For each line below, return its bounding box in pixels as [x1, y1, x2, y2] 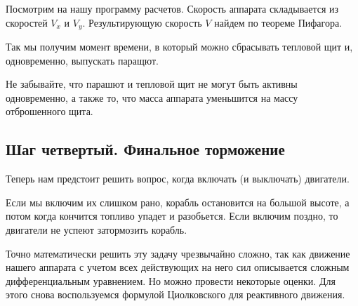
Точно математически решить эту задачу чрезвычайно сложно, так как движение [6, 246, 350, 260]
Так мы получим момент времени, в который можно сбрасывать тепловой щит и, [6, 39, 353, 54]
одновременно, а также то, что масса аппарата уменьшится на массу [6, 90, 298, 105]
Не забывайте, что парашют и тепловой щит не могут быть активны [6, 76, 298, 91]
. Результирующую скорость [82, 15, 202, 29]
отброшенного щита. [6, 104, 93, 119]
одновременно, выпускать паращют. [6, 53, 159, 67]
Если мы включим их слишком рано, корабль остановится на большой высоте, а [6, 194, 350, 209]
